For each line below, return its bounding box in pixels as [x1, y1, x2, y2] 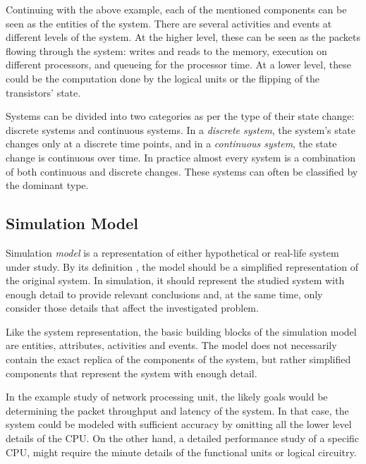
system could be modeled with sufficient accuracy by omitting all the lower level [6, 417, 352, 432]
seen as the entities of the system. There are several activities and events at [6, 16, 332, 30]
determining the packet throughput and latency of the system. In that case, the [6, 403, 349, 417]
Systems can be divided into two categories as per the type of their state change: [6, 109, 355, 123]
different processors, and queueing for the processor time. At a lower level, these [6, 57, 351, 72]
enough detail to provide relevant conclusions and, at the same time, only [6, 286, 323, 301]
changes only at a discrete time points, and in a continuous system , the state [6, 136, 337, 151]
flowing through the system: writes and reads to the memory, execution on [6, 43, 327, 58]
